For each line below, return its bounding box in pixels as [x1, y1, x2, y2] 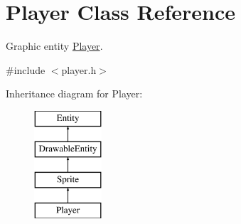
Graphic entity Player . [6, 38, 103, 53]
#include [6, 62, 45, 77]
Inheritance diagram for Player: [6, 86, 143, 101]
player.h [61, 62, 97, 77]
